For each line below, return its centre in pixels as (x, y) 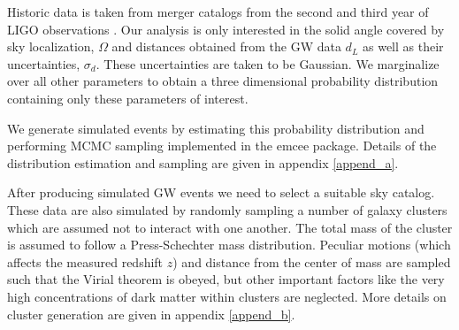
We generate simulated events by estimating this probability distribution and (216, 128)
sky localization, (51, 46)
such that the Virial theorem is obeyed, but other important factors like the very (226, 279)
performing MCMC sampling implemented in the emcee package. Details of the (222, 146)
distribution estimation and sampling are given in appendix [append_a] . (203, 162)
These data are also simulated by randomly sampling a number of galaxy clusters (227, 209)
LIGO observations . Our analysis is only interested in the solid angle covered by (226, 29)
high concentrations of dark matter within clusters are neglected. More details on (227, 296)
